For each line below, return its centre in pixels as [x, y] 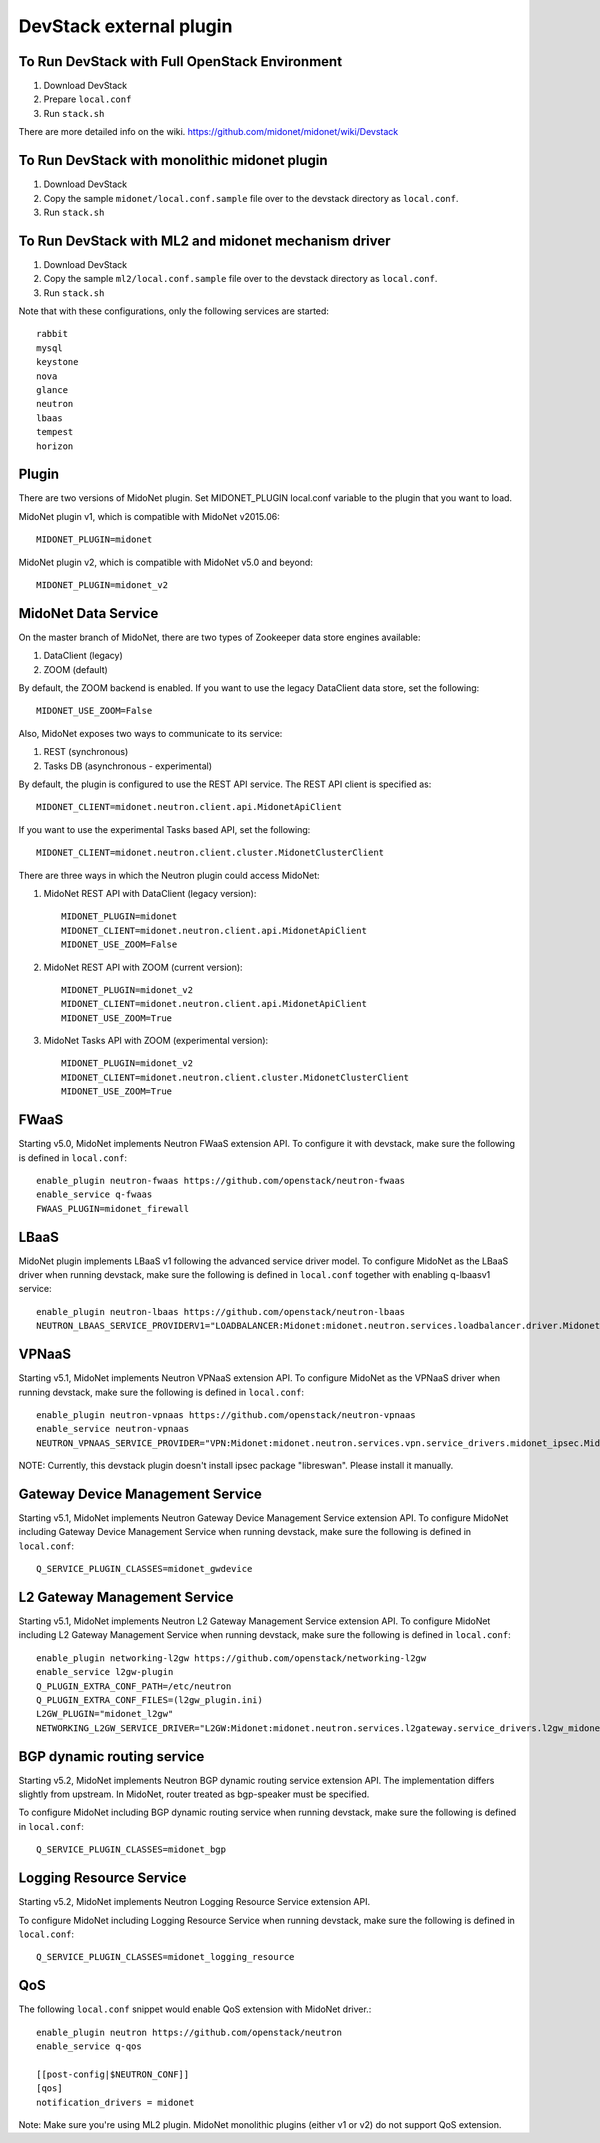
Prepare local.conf [87, 99]
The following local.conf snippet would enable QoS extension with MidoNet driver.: [195, 2009]
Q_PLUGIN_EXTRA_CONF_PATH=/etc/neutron [134, 1686]
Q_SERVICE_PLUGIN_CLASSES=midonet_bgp [131, 1849]
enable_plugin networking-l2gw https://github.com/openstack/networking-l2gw [231, 1658]
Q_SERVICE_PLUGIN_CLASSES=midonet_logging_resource [165, 1957]
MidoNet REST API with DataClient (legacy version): [150, 893]
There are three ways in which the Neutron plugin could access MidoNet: [169, 875]
